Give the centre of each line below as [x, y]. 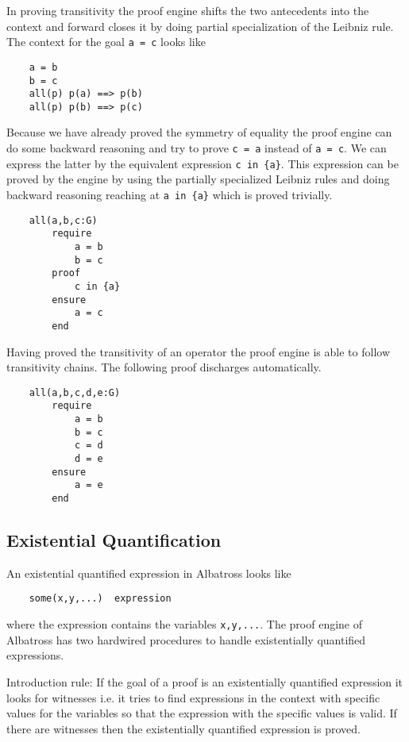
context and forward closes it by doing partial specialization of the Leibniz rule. [200, 26]
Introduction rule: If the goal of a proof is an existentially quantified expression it [205, 681]
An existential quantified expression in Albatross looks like [149, 573]
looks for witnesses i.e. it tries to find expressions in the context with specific [193, 697]
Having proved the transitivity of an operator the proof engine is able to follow [198, 351]
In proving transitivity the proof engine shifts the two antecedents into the [188, 10]
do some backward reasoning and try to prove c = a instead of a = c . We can [197, 148]
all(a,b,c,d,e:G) [75, 392]
